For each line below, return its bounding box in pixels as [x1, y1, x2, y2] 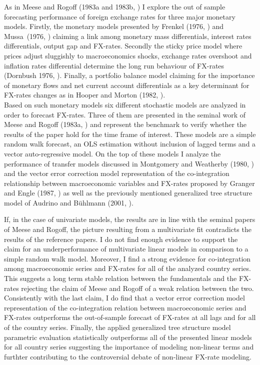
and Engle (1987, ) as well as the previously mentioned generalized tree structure [4, 187, 252, 198]
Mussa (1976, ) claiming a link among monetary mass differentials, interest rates [4, 30, 251, 41]
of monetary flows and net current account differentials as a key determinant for [4, 79, 249, 90]
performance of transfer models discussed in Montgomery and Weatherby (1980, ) [4, 158, 254, 168]
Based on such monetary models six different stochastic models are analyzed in [4, 99, 246, 109]
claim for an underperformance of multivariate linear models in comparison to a [4, 243, 248, 254]
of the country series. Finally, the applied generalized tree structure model [4, 322, 231, 332]
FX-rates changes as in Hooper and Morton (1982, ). [4, 89, 165, 100]
